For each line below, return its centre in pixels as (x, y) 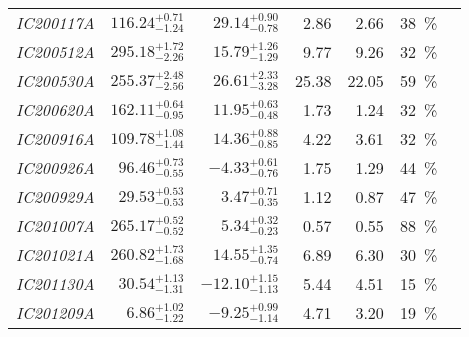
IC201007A (55, 225)
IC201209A (55, 312)
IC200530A (55, 80)
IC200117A (55, 22)
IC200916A (55, 138)
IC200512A (55, 51)
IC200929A (55, 196)
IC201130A (55, 283)
